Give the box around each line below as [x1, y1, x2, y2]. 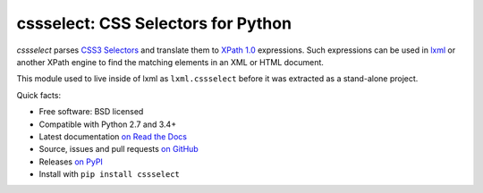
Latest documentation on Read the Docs [38, 130, 188, 142]
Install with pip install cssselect [38, 169, 181, 180]
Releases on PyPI [38, 156, 103, 167]
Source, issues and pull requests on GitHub [38, 144, 199, 155]
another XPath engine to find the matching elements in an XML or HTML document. [16, 56, 324, 67]
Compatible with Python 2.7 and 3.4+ [38, 119, 177, 130]
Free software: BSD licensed [38, 106, 144, 117]
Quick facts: [16, 89, 62, 100]
